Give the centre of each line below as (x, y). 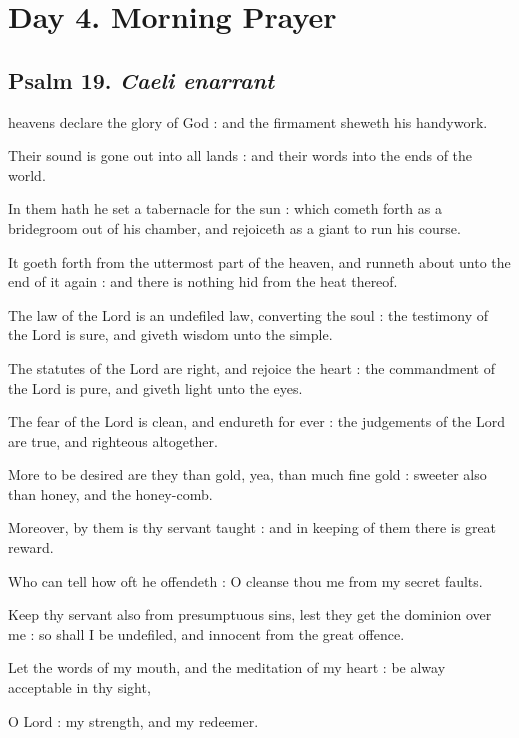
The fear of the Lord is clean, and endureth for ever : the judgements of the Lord (256, 421)
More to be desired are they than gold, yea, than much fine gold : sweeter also (247, 474)
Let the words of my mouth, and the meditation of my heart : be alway (227, 667)
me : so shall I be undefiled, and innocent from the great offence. (206, 633)
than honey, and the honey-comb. (110, 493)
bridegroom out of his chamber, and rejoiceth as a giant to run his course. (234, 227)
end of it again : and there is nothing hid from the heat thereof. (203, 281)
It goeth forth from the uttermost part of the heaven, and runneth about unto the (259, 261)
